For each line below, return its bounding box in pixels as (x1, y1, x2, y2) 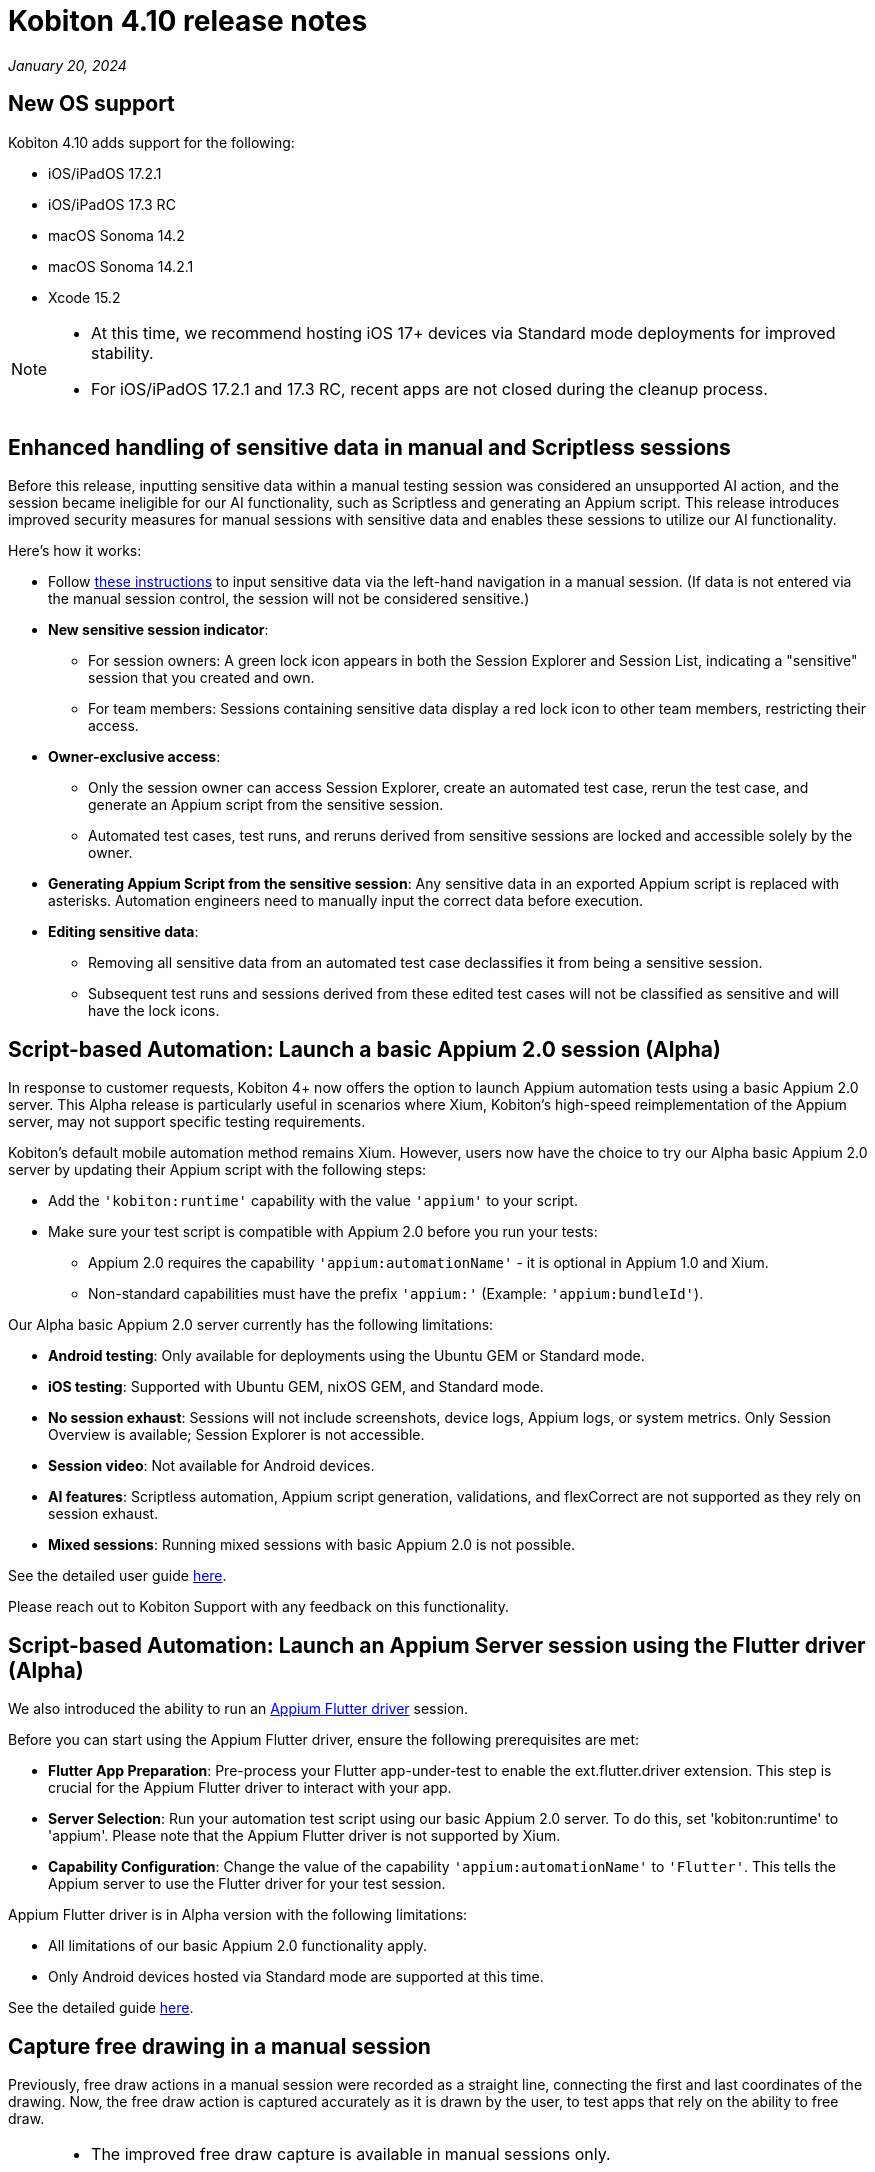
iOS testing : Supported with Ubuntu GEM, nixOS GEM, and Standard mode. (48, 1378, 544, 1396)
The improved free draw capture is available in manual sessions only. (91, 2143, 611, 2164)
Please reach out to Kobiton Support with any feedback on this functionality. (8, 1598, 509, 1616)
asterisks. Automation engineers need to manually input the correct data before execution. (48, 892, 644, 910)
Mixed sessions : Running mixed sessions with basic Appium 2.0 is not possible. (48, 1536, 576, 1554)
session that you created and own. (88, 669, 315, 687)
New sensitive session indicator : (48, 621, 269, 639)
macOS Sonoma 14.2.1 (48, 257, 194, 275)
